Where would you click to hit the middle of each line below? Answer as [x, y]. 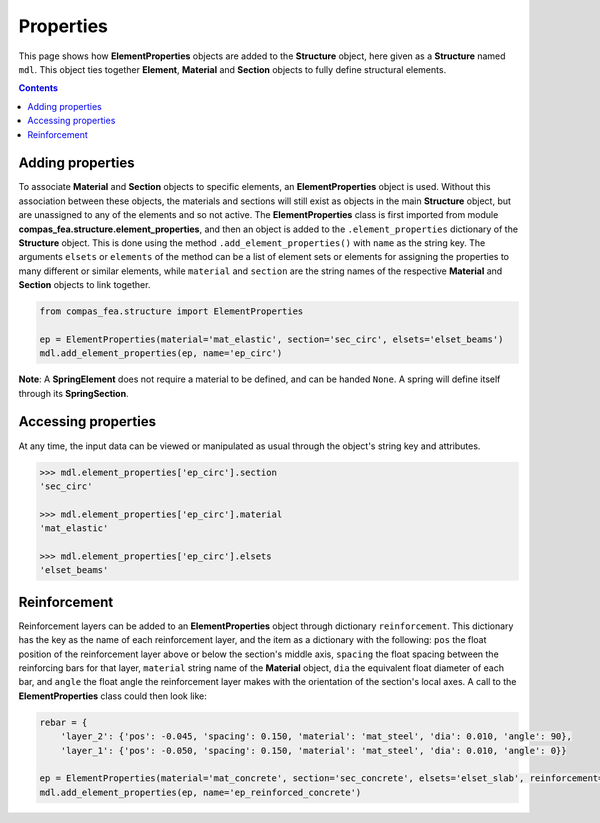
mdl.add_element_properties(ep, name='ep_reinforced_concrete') [200, 792]
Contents [38, 88]
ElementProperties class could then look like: [112, 696]
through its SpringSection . [73, 393]
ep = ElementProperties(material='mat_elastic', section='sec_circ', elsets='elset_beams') [271, 339]
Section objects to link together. [84, 285]
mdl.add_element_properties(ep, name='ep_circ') [161, 353]
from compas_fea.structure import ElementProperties [171, 311]
